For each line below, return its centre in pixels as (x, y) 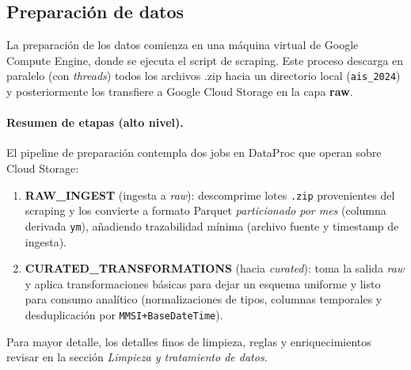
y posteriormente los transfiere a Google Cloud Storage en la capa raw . (180, 92)
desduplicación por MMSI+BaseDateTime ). (124, 314)
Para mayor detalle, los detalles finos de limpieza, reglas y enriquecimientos (189, 341)
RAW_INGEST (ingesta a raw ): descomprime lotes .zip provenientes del (210, 195)
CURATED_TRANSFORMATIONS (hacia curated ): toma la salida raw (215, 268)
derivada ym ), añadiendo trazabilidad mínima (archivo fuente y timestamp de (212, 225)
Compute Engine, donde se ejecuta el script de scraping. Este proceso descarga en (205, 60)
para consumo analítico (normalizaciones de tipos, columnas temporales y (204, 299)
